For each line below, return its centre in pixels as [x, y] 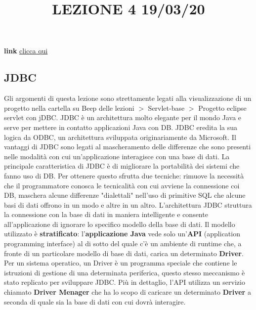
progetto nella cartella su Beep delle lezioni [69, 108]
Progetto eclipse [222, 108]
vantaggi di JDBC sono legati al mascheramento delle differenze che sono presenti [128, 147]
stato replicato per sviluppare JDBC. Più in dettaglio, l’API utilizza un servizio [125, 282]
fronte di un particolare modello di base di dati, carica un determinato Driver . [124, 253]
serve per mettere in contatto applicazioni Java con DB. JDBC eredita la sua [121, 127]
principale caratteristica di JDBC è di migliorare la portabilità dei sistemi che [122, 166]
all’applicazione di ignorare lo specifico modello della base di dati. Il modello [120, 224]
